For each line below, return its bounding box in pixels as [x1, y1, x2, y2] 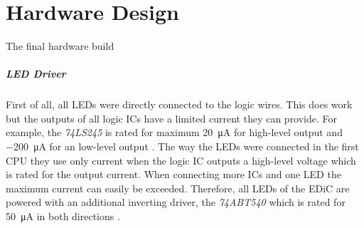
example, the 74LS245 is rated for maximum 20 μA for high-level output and [6, 125, 343, 140]
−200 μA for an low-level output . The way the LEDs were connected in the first [6, 139, 359, 154]
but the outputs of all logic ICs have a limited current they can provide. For [6, 110, 338, 125]
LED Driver [6, 66, 66, 81]
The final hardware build [6, 38, 114, 53]
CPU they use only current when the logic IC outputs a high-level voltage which [6, 152, 356, 167]
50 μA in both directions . [6, 209, 120, 224]
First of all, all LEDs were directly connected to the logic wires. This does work [6, 97, 353, 112]
